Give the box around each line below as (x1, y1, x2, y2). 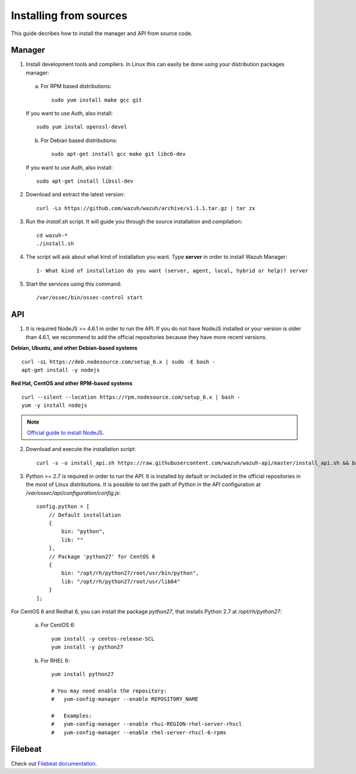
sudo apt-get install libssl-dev (36, 177, 133, 184)
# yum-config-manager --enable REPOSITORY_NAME (51, 696, 199, 703)
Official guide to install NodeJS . (27, 429, 104, 436)
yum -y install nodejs (21, 402, 88, 409)
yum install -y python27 (51, 644, 123, 651)
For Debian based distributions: (40, 137, 117, 144)
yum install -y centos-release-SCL (51, 635, 155, 642)
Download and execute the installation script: (26, 446, 136, 453)
